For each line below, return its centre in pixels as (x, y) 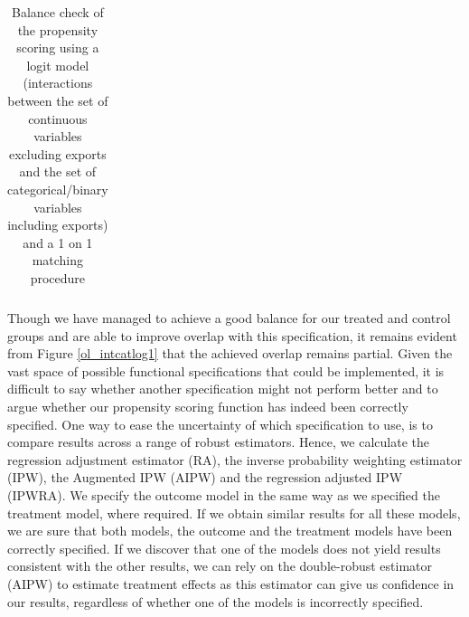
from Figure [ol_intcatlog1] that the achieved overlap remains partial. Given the (230, 353)
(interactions (58, 83)
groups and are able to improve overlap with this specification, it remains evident (232, 335)
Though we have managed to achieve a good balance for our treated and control (229, 318)
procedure (58, 277)
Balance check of (58, 12)
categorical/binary (58, 189)
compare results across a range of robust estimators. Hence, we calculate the (218, 442)
